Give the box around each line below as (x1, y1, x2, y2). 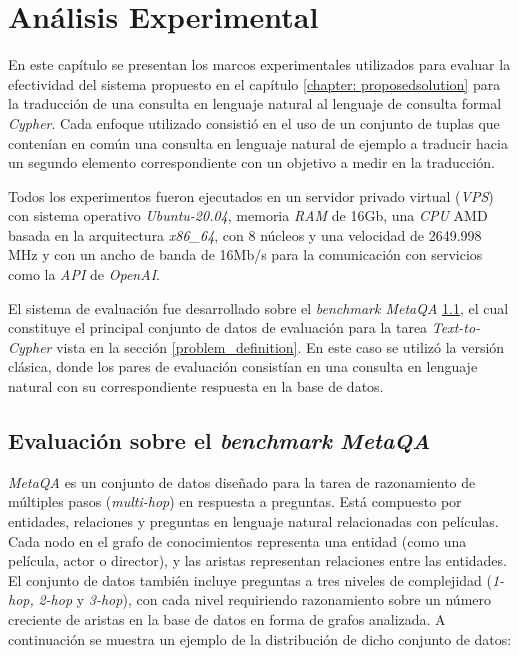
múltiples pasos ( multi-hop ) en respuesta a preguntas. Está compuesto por (8, 491, 462, 512)
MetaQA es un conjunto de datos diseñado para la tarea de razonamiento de (8, 471, 476, 492)
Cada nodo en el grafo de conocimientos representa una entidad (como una (8, 530, 467, 551)
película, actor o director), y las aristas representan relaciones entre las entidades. (8, 550, 507, 571)
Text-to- (431, 317, 481, 338)
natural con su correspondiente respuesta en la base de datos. (8, 376, 384, 397)
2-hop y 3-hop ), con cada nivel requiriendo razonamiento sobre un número (38, 589, 491, 610)
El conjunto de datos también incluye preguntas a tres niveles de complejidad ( (8, 569, 492, 590)
